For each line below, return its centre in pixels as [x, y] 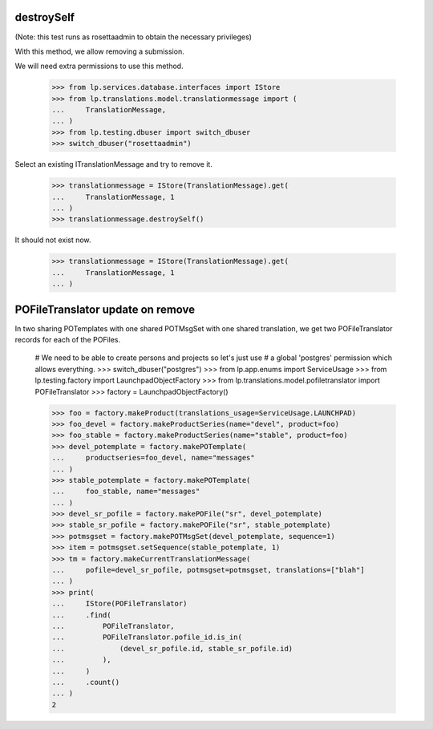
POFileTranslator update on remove [105, 309]
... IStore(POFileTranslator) [119, 604]
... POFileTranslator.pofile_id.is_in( [147, 637]
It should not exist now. [53, 240]
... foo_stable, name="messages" [126, 492]
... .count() [86, 682]
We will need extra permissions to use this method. [99, 66]
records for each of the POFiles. [68, 340]
